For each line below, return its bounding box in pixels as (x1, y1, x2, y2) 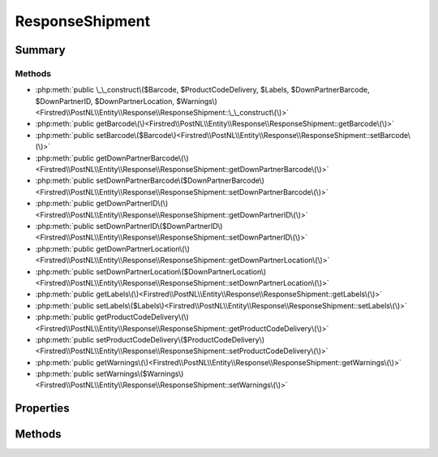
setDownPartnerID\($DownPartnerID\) (96, 222, 223, 231)
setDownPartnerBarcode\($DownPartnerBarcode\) (96, 175, 265, 186)
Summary (15, 43, 66, 57)
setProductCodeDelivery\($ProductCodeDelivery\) (96, 334, 265, 344)
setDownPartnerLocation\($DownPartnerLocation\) (96, 266, 267, 276)
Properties (15, 402, 70, 416)
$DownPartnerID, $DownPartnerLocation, (35, 96, 174, 106)
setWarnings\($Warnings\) (96, 369, 184, 379)
